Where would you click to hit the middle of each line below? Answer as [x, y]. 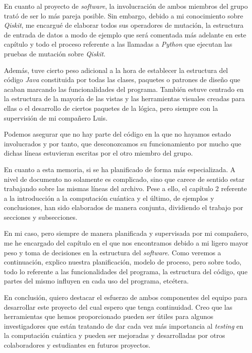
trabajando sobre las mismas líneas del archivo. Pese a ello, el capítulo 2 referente [126, 188]
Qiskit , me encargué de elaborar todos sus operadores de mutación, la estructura [124, 25]
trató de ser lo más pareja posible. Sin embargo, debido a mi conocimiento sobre [124, 15]
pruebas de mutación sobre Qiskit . [55, 53]
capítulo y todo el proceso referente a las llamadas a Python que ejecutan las [118, 44]
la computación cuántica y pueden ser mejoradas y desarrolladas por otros [115, 335]
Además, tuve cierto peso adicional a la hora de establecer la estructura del [116, 70]
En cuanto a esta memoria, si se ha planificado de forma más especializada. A [120, 169]
